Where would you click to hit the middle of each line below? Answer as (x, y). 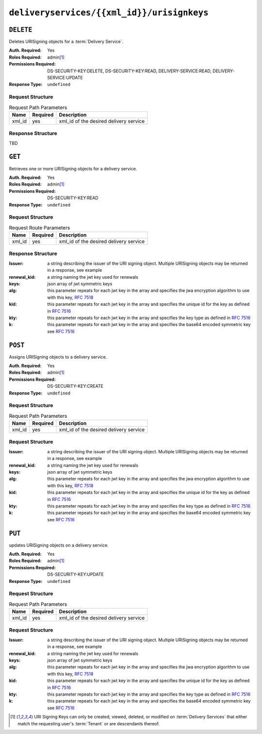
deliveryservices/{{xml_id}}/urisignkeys (109, 13)
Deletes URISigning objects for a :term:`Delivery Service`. (66, 42)
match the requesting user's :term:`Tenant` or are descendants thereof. (89, 723)
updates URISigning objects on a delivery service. (59, 545)
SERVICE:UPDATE (65, 78)
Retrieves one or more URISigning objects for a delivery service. (73, 169)
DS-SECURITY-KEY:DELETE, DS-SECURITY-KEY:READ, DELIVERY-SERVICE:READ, (130, 71)
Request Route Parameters (40, 227)
